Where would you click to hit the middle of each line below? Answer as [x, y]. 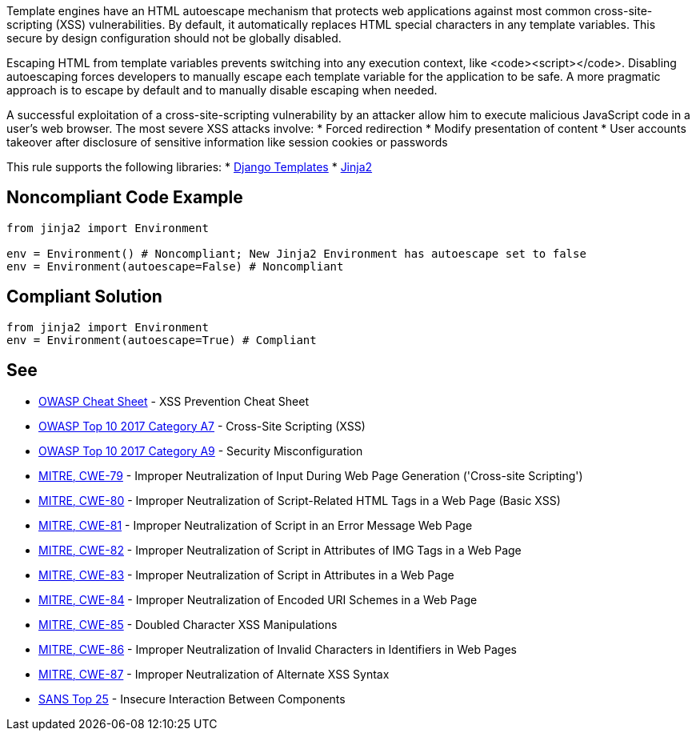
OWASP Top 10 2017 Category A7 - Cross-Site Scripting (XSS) [202, 426]
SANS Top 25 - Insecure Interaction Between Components [192, 699]
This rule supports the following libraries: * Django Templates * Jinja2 [190, 167]
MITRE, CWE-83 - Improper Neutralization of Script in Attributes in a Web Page [246, 575]
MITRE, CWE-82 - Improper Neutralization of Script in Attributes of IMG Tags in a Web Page [280, 550]
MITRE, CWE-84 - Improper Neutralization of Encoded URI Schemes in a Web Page [258, 599]
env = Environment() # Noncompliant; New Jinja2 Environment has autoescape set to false [296, 253]
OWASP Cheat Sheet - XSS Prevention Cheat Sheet [174, 401]
